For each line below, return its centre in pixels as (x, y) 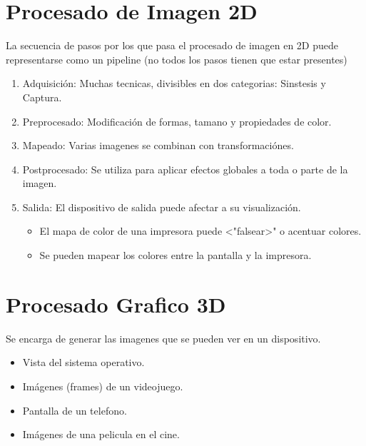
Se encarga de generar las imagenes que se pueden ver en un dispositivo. (163, 338)
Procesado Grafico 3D (116, 304)
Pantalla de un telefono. (75, 410)
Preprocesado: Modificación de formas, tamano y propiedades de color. (177, 121)
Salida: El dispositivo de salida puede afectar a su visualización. (162, 207)
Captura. (42, 97)
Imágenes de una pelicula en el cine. (101, 434)
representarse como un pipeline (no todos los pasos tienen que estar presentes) (177, 59)
